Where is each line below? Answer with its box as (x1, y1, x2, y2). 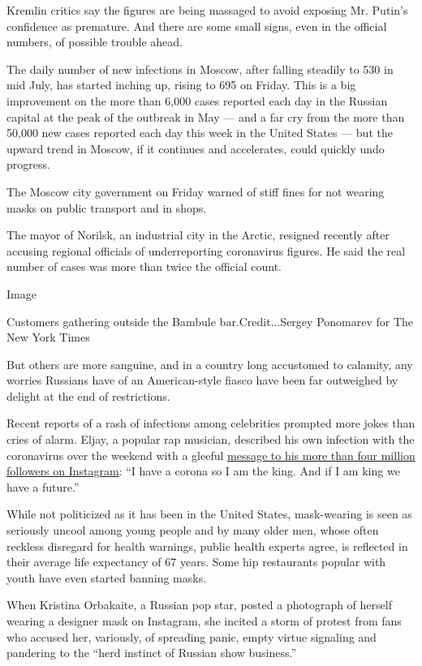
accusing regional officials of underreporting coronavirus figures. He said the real (6, 242, 406, 259)
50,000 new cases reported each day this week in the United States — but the (6, 124, 393, 141)
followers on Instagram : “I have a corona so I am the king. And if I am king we (6, 462, 400, 479)
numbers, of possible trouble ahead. (6, 33, 183, 50)
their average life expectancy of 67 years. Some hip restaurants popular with (6, 553, 386, 570)
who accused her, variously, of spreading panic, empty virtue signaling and (6, 628, 377, 645)
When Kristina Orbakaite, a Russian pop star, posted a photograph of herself (6, 596, 392, 613)
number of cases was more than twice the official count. (6, 258, 282, 275)
